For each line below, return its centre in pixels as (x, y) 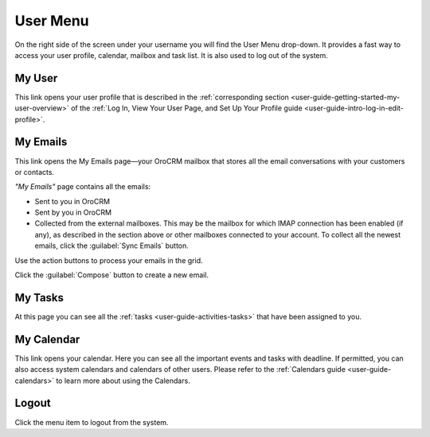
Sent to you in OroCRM (72, 201)
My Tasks (39, 298)
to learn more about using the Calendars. (123, 381)
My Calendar (47, 339)
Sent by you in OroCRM (73, 213)
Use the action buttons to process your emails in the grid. (109, 260)
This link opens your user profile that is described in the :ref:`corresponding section (152, 97)
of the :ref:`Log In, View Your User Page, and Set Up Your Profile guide (186, 108)
